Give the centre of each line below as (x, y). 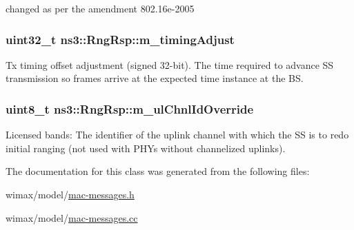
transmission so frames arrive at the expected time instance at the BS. (155, 78)
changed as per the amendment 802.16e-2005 (100, 8)
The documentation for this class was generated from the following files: (158, 171)
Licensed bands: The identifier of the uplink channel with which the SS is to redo (177, 135)
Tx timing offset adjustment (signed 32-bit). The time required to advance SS (170, 64)
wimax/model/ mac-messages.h (70, 194)
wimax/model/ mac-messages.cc (72, 217)
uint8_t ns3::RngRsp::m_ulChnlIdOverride (130, 108)
